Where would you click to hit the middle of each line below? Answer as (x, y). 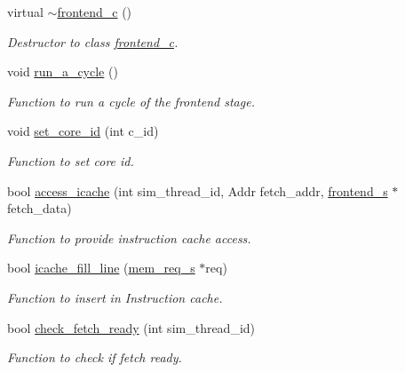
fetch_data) (40, 208)
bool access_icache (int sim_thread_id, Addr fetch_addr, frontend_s (198, 190)
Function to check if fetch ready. (95, 357)
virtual (25, 12)
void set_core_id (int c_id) (83, 131)
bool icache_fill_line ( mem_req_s (101, 268)
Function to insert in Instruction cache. (115, 297)
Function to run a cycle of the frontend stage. (131, 101)
